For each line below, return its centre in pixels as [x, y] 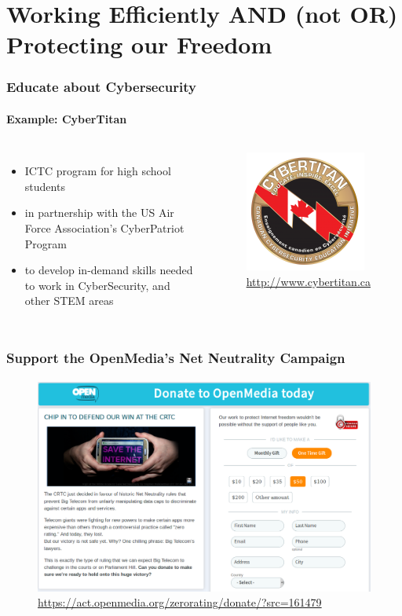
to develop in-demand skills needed [109, 270]
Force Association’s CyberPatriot [104, 227]
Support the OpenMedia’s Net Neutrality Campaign [176, 357]
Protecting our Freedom [139, 44]
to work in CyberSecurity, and [97, 285]
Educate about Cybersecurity [101, 87]
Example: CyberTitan [67, 119]
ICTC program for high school [98, 171]
